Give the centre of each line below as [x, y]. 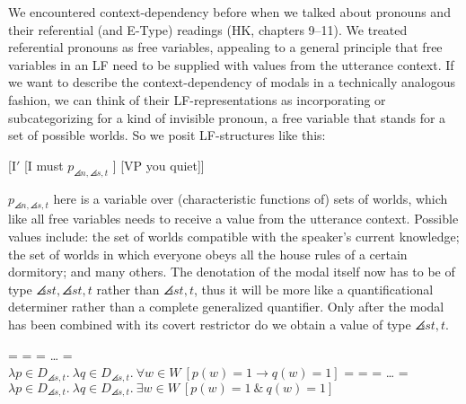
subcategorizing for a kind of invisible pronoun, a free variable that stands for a [227, 117]
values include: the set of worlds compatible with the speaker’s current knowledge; [234, 236]
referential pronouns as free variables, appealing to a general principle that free [225, 47]
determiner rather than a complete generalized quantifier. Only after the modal [226, 307]
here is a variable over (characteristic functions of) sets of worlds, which [251, 198]
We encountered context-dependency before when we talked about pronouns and [229, 12]
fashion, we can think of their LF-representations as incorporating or [197, 99]
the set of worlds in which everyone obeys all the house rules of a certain [208, 254]
